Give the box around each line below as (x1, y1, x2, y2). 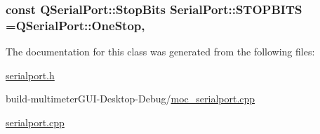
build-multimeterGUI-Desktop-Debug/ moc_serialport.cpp (6, 91, 255, 106)
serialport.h (6, 67, 55, 82)
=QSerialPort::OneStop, (6, 16, 145, 34)
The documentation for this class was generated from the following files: (6, 44, 315, 59)
